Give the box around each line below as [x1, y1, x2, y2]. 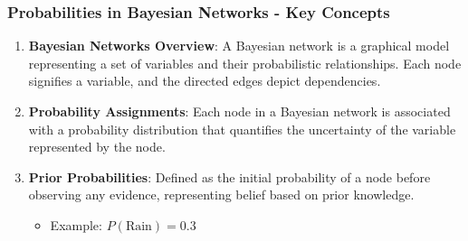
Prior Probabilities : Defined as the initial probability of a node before [28, 167, 431, 186]
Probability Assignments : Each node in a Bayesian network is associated [28, 102, 451, 120]
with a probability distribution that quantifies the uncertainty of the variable [28, 119, 456, 138]
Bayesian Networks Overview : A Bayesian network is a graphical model [28, 36, 450, 55]
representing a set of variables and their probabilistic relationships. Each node [28, 53, 462, 72]
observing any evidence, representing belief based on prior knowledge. [28, 185, 415, 204]
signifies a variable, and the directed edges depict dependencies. [28, 71, 381, 90]
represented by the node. [28, 137, 166, 156]
